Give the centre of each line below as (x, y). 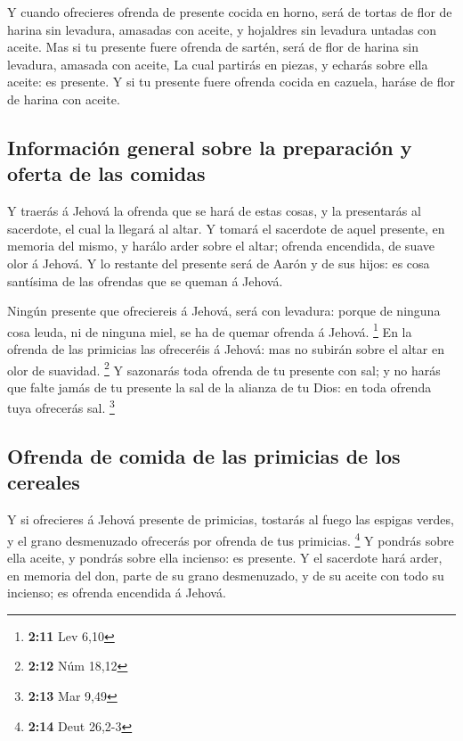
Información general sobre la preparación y (210, 147)
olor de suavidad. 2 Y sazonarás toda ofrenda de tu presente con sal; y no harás (224, 368)
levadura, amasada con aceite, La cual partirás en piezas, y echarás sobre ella (218, 64)
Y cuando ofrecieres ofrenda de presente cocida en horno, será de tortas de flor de (230, 12)
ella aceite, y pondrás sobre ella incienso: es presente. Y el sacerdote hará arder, (225, 558)
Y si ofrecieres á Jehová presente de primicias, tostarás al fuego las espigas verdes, (231, 519)
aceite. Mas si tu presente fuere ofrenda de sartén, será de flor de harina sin (213, 47)
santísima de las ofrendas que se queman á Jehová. (145, 280)
